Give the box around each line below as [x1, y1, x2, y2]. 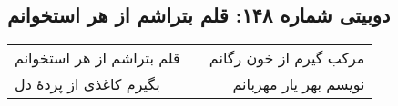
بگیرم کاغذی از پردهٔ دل [15, 73, 160, 95]
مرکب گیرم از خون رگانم [209, 47, 365, 69]
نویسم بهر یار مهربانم [232, 73, 365, 95]
